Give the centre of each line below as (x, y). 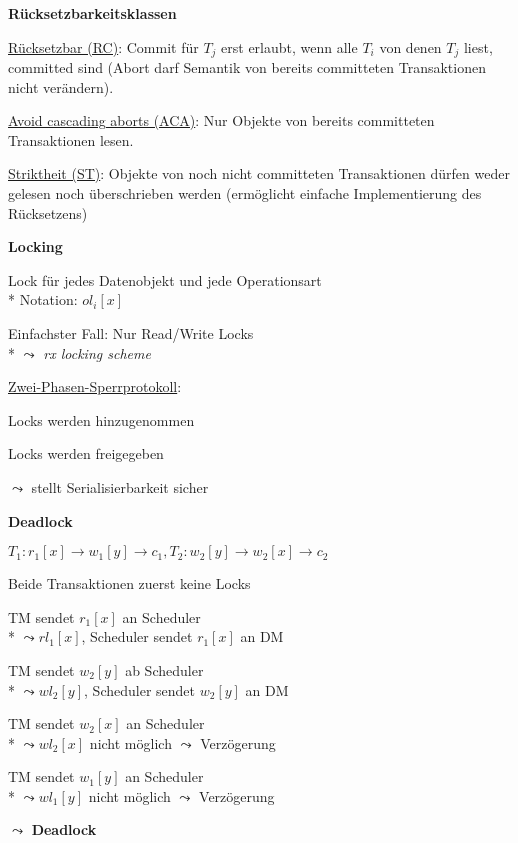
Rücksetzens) (48, 212)
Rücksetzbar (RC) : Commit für (103, 46)
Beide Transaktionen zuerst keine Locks (129, 583)
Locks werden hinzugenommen (101, 419)
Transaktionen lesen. (71, 139)
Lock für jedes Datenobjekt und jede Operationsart (165, 279)
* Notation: (43, 299)
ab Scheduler (164, 669)
